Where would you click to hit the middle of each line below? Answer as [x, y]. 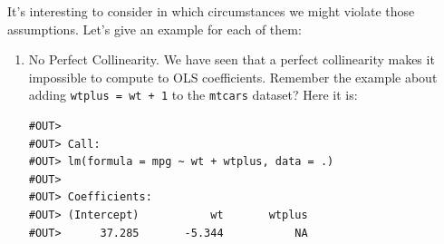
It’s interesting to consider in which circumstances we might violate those [211, 11]
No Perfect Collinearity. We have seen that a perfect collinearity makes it [232, 59]
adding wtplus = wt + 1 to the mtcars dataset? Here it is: [193, 95]
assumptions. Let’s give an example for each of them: [154, 29]
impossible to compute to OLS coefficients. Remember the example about [233, 77]
